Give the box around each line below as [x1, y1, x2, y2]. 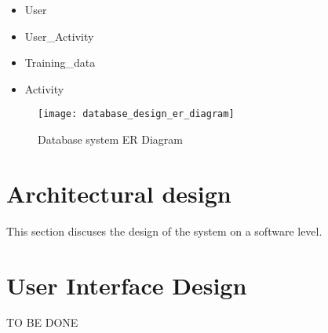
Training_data [24, 54, 96, 71]
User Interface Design [6, 269, 247, 301]
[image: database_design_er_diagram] [38, 108, 235, 120]
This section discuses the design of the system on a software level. [6, 222, 323, 239]
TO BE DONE [6, 314, 78, 331]
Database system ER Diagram [38, 131, 183, 148]
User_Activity [24, 27, 94, 44]
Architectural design [6, 177, 231, 209]
